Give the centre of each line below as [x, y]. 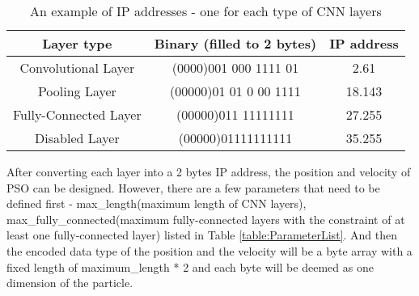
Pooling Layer [77, 91]
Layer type [77, 43]
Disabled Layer [77, 138]
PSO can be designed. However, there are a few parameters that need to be [193, 187]
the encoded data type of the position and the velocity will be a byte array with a [209, 250]
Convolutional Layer [77, 68]
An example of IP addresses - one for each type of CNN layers [205, 11]
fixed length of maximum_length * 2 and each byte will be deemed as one [190, 266]
